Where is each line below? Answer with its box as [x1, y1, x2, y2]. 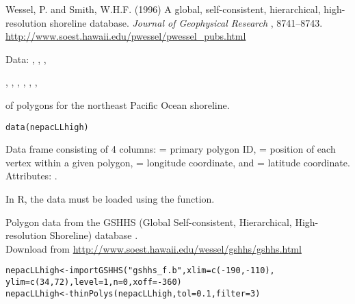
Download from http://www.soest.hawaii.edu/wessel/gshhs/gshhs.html [5, 241, 302, 255]
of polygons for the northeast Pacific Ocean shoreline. [5, 97, 230, 112]
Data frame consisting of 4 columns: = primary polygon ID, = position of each [5, 142, 336, 156]
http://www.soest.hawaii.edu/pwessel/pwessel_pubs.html [5, 29, 246, 43]
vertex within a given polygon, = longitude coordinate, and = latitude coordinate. [5, 155, 350, 169]
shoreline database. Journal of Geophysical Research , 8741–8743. [49, 15, 323, 29]
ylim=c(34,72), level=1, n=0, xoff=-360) [5, 277, 182, 288]
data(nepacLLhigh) [5, 122, 89, 132]
